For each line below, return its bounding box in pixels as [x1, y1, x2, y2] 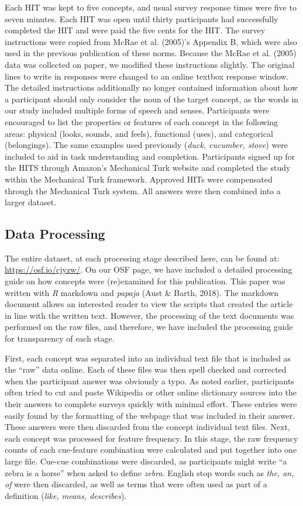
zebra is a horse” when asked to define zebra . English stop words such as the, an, [5, 466, 294, 479]
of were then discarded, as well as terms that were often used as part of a [5, 478, 267, 490]
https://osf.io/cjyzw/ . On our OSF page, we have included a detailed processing [5, 263, 292, 276]
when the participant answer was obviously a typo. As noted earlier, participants [5, 374, 294, 387]
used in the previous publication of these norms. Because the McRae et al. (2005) [5, 47, 297, 59]
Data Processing [5, 225, 105, 243]
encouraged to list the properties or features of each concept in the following [5, 115, 278, 128]
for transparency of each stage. [5, 332, 115, 345]
